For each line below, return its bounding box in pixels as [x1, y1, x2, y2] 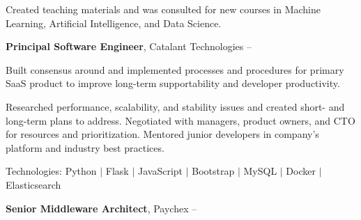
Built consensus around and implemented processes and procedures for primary [6, 62, 344, 77]
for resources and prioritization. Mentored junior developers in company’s [6, 127, 319, 141]
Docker [286, 164, 316, 178]
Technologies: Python [6, 164, 97, 178]
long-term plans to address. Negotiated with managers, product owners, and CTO [6, 113, 355, 127]
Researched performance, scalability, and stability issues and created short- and [6, 99, 345, 113]
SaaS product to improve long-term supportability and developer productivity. [6, 76, 340, 91]
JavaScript [137, 164, 183, 178]
